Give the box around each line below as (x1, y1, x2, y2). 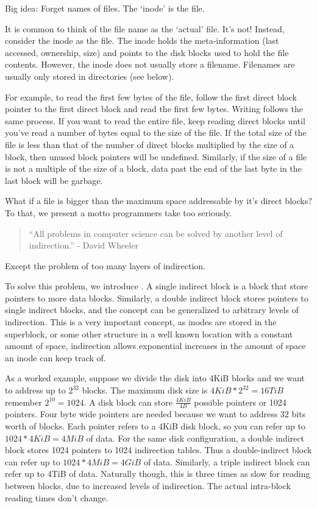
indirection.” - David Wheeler (29, 239, 138, 252)
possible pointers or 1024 (194, 395, 287, 408)
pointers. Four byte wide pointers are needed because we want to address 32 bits (5, 407, 306, 420)
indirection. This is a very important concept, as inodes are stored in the (5, 316, 277, 328)
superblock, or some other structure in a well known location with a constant (5, 327, 293, 340)
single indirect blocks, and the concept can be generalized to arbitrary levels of (5, 303, 299, 316)
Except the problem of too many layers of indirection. (5, 259, 206, 272)
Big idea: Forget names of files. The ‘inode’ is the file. (5, 2, 205, 14)
